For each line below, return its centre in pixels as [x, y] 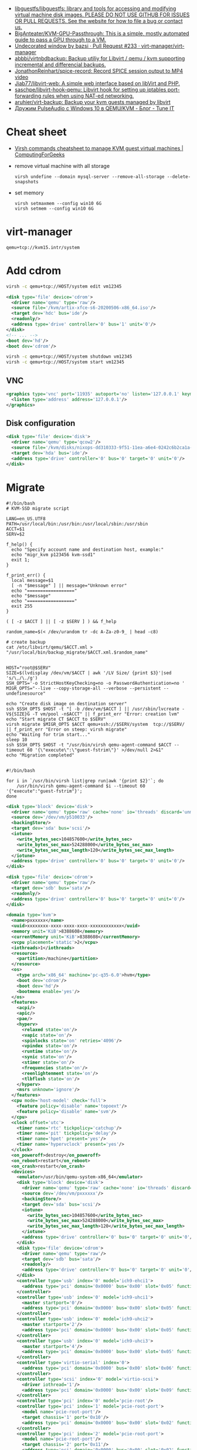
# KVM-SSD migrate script [38, 508]
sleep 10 [17, 739]
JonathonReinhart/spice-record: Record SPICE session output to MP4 [99, 71]
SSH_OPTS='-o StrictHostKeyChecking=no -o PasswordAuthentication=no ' [95, 683]
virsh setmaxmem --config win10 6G [58, 203]
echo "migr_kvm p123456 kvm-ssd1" [53, 554]
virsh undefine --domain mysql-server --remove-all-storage [89, 176]
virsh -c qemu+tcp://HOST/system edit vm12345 [64, 286]
